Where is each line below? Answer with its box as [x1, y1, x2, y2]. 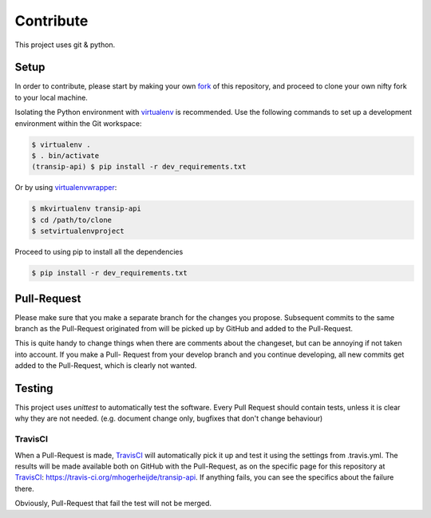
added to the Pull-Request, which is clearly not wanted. [14, 361, 197, 370]
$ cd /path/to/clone [31, 216, 112, 224]
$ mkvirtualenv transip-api [31, 204, 141, 213]
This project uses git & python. [14, 40, 116, 49]
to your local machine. [14, 93, 88, 102]
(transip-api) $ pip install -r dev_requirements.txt [31, 162, 247, 172]
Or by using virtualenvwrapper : [14, 183, 117, 192]
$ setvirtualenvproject [31, 227, 125, 235]
